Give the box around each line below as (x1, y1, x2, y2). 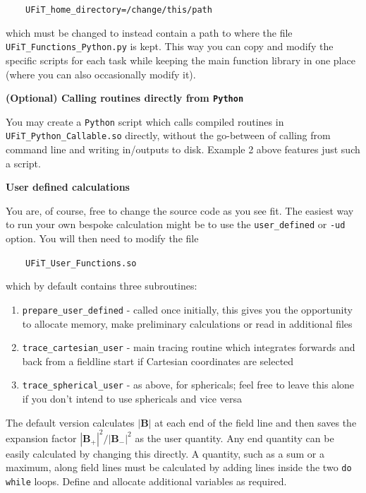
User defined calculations (6, 179, 130, 194)
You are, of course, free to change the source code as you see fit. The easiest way (6, 203, 354, 218)
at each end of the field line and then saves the (154, 415, 357, 429)
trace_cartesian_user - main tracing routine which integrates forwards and (22, 340, 355, 355)
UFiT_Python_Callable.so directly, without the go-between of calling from (6, 128, 331, 143)
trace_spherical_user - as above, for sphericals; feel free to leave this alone (22, 377, 355, 392)
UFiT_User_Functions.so (25, 258, 137, 268)
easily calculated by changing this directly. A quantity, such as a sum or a (6, 446, 324, 461)
